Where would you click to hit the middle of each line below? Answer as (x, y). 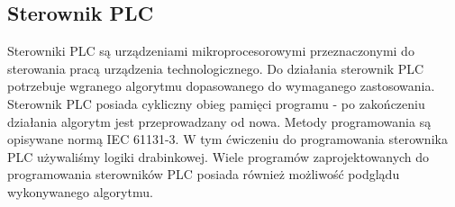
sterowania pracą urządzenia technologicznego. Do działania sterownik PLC (216, 68)
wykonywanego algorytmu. (80, 191)
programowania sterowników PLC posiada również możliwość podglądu (204, 174)
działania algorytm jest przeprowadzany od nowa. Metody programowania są (219, 121)
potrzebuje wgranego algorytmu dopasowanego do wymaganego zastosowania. (221, 86)
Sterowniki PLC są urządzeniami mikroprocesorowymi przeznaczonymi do (211, 51)
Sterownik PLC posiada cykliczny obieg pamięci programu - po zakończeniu (216, 103)
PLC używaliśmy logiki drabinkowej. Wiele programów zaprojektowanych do (218, 156)
